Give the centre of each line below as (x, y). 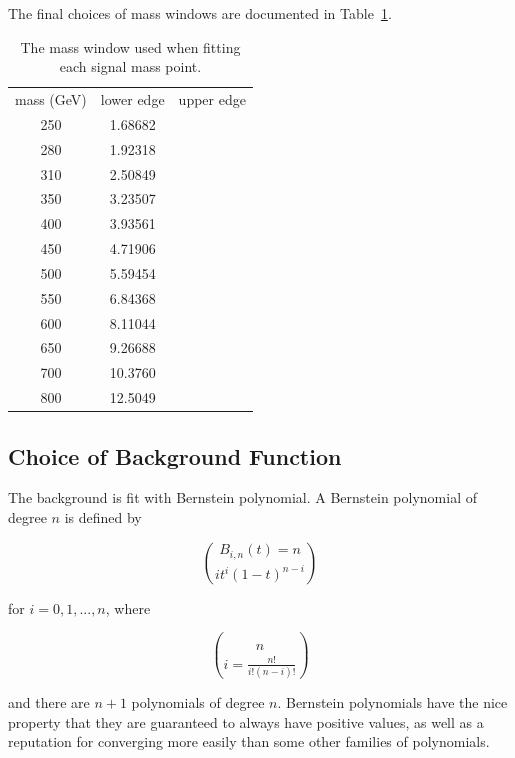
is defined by (103, 517)
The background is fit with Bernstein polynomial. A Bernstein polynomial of (242, 497)
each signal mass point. (130, 66)
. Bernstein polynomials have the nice (392, 702)
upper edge (212, 99)
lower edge (132, 99)
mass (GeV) (51, 99)
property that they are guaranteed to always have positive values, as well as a (246, 721)
